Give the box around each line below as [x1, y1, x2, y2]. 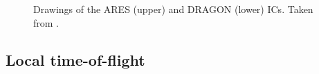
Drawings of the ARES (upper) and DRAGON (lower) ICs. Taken [33, 2, 313, 16]
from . [33, 15, 60, 29]
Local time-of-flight [6, 49, 145, 70]
